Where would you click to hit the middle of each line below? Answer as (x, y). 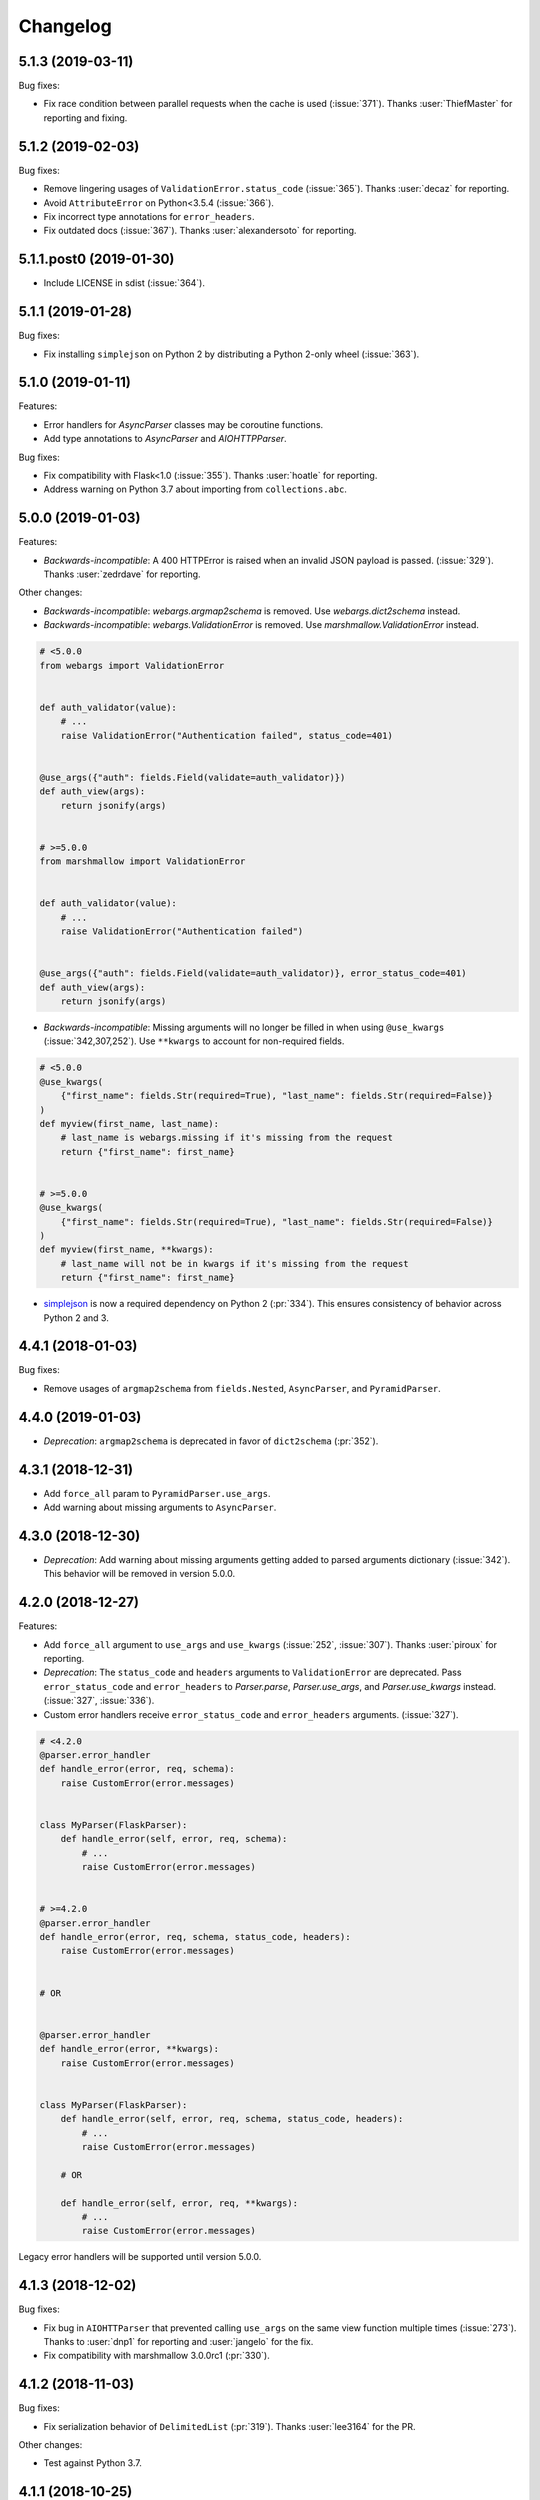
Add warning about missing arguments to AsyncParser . (160, 1507)
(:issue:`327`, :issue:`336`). (99, 1701)
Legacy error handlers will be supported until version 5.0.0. (140, 2257)
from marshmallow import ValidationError (142, 861)
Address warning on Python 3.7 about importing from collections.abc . (195, 489)
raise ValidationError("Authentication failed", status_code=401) (227, 735)
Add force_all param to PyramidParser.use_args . (157, 1493)
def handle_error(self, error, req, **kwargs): (179, 2203)
